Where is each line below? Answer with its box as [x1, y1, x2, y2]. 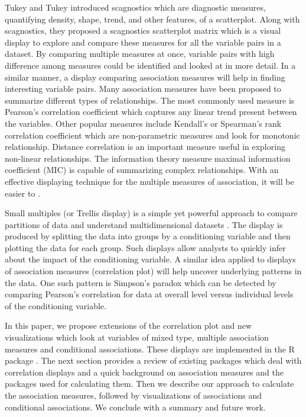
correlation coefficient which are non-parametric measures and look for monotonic [5, 129, 300, 141]
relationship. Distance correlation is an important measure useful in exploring [5, 140, 285, 153]
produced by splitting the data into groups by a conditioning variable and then [5, 230, 291, 242]
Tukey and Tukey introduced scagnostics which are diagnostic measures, [5, 1, 266, 13]
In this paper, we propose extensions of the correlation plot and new [5, 319, 252, 332]
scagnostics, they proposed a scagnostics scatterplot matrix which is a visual [5, 24, 281, 37]
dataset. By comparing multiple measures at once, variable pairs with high [5, 47, 275, 60]
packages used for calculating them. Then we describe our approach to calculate [5, 377, 294, 390]
